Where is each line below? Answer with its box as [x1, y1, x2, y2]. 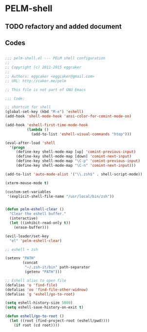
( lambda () [26, 127, 49, 132]
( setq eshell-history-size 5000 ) [5, 300, 73, 305]
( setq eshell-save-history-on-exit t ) [5, 305, 84, 310]
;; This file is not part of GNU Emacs [5, 87, 86, 92]
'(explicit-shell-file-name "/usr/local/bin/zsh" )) [7, 194, 114, 199]
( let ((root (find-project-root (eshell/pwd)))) [9, 318, 110, 323]
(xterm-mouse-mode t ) [5, 180, 49, 185]
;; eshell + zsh [5, 247, 38, 252]
